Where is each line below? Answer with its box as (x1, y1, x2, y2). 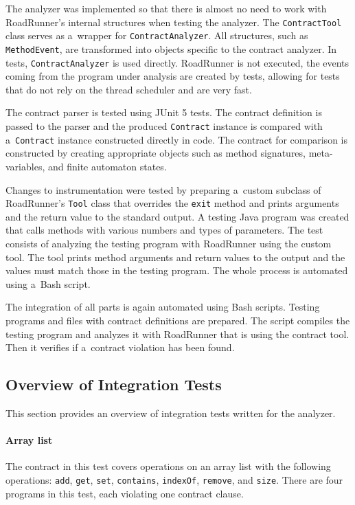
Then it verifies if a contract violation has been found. (5, 340, 235, 355)
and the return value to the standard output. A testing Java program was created (5, 209, 350, 223)
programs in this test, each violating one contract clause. (5, 486, 244, 500)
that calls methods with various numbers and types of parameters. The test (5, 223, 323, 237)
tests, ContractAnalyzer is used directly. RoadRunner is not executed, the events (5, 55, 350, 69)
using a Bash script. (5, 276, 91, 291)
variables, (5, 159, 45, 173)
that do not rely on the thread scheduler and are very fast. (5, 82, 252, 96)
